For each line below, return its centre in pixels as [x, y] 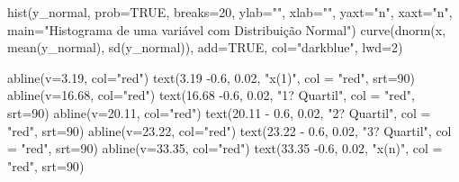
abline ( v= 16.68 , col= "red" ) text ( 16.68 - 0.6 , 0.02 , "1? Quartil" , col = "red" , [211, 95]
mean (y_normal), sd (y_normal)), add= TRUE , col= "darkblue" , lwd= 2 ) [205, 47]
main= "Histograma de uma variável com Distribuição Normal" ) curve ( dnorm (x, [227, 29]
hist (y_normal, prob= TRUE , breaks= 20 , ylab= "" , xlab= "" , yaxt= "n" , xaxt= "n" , [230, 12]
